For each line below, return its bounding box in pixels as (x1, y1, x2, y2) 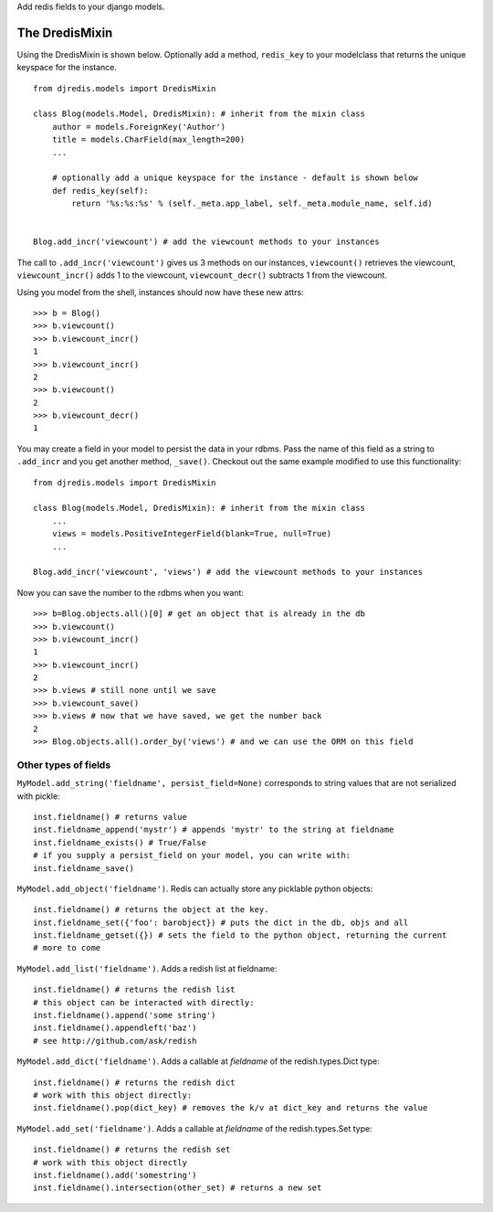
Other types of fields (16, 759, 111, 771)
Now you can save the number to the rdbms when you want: (16, 587, 244, 598)
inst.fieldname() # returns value (33, 812, 187, 822)
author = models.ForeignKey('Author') (51, 122, 226, 132)
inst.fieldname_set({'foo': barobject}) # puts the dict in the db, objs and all (33, 917, 409, 928)
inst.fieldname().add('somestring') (33, 1170, 197, 1180)
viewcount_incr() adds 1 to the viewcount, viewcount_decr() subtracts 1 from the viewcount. (16, 270, 388, 281)
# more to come (33, 942, 101, 953)
